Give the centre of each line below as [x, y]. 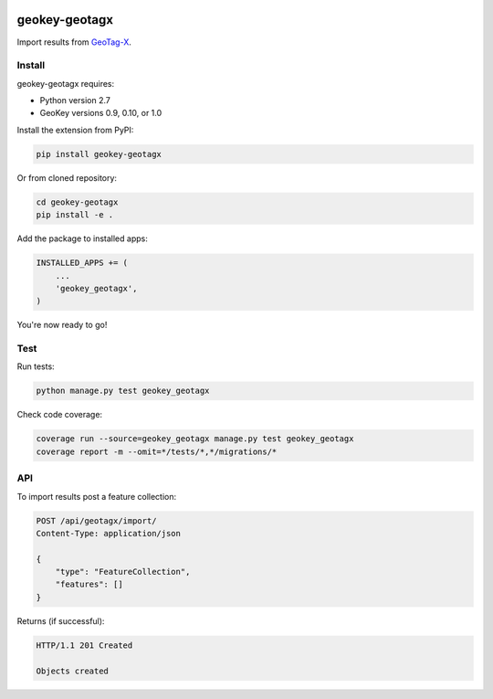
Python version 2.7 [75, 101]
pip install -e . [75, 215]
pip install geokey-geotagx [99, 154]
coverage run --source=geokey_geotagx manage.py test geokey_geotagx [195, 439]
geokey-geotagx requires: [66, 83]
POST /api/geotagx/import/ [96, 520]
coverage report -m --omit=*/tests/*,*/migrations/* [157, 451]
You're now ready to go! [62, 325]
